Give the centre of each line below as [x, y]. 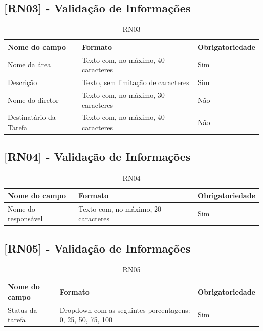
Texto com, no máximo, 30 [123, 94]
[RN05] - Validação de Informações [97, 248]
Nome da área [29, 65]
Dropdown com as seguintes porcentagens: [125, 309]
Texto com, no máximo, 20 [120, 208]
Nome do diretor [33, 99]
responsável [25, 218]
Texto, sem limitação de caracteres [136, 82]
